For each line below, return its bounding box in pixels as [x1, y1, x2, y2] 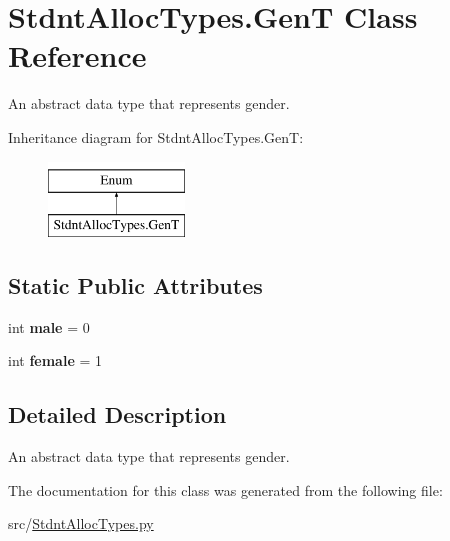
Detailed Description [8, 399, 227, 430]
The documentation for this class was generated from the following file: [8, 479, 443, 500]
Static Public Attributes [8, 270, 263, 301]
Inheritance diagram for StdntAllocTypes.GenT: [8, 126, 304, 147]
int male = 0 [8, 316, 90, 337]
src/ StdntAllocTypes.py [8, 513, 154, 534]
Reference [8, 35, 147, 76]
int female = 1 [8, 350, 102, 371]
